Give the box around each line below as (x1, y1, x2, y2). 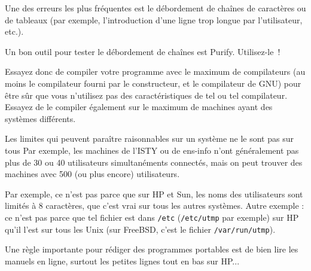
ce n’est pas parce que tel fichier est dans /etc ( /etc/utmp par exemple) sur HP (5, 211, 299, 223)
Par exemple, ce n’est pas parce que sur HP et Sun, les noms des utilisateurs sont (5, 187, 303, 200)
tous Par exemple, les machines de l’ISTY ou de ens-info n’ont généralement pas (5, 144, 299, 156)
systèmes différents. (5, 112, 76, 124)
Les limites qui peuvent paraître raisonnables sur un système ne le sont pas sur (5, 132, 294, 145)
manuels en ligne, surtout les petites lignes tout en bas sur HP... (5, 254, 240, 267)
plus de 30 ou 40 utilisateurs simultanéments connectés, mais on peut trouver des (5, 156, 303, 168)
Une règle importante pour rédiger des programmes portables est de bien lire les (5, 243, 298, 255)
